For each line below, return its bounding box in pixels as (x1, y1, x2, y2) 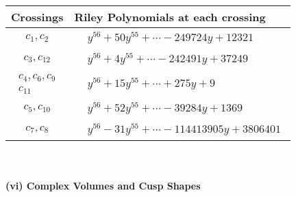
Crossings (11, 9, 64, 25)
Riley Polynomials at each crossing (74, 9, 266, 25)
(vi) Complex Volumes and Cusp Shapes (5, 178, 201, 192)
